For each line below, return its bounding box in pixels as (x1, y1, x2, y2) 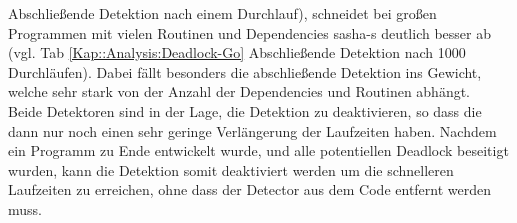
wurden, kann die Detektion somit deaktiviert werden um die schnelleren (8, 159, 454, 180)
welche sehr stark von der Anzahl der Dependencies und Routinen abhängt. (8, 81, 471, 102)
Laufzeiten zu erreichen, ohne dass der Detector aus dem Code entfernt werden (8, 179, 492, 200)
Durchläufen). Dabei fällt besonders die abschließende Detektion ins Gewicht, (8, 61, 482, 82)
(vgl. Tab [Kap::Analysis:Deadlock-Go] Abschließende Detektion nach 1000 (8, 42, 466, 63)
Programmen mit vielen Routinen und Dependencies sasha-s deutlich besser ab (8, 22, 491, 43)
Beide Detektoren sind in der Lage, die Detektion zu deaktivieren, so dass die (8, 100, 482, 121)
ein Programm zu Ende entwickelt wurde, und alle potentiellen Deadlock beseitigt (8, 140, 509, 161)
